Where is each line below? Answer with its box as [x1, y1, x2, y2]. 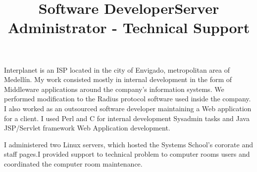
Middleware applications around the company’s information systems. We [4, 84, 224, 94]
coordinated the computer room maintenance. [4, 158, 143, 169]
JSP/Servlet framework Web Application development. [4, 123, 170, 133]
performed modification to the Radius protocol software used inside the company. [4, 93, 251, 104]
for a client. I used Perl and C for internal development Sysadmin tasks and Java [4, 113, 250, 123]
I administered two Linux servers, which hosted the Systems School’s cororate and [4, 139, 253, 149]
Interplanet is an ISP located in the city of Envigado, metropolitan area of [4, 64, 230, 75]
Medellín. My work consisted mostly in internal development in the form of [4, 74, 232, 85]
